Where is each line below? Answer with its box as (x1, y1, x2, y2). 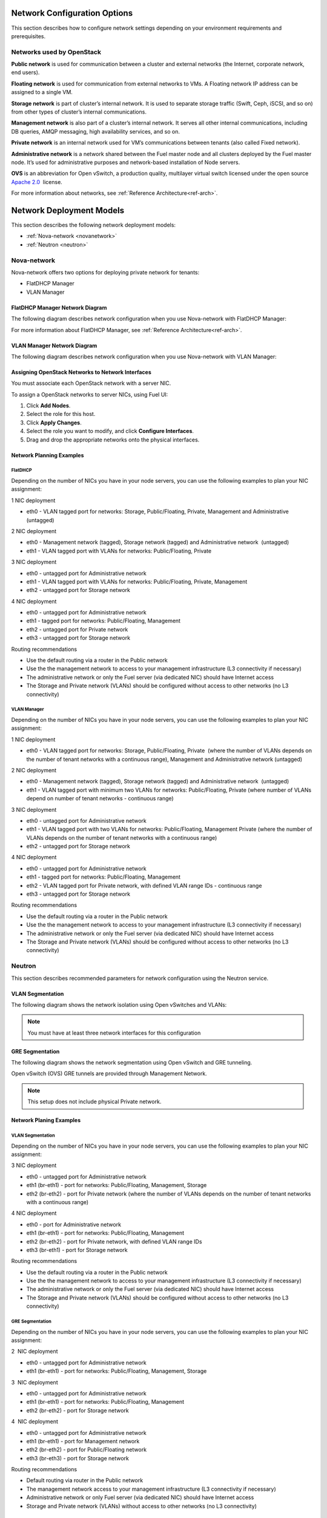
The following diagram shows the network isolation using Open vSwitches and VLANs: (11, 1001, 227, 1008)
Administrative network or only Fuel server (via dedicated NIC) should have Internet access (26, 1494, 254, 1501)
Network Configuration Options (11, 8, 133, 18)
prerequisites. (11, 32, 46, 39)
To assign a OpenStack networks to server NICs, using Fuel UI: (11, 390, 168, 398)
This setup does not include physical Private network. (27, 1098, 162, 1105)
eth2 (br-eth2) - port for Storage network (26, 1406, 130, 1414)
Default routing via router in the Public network (26, 1477, 144, 1484)
